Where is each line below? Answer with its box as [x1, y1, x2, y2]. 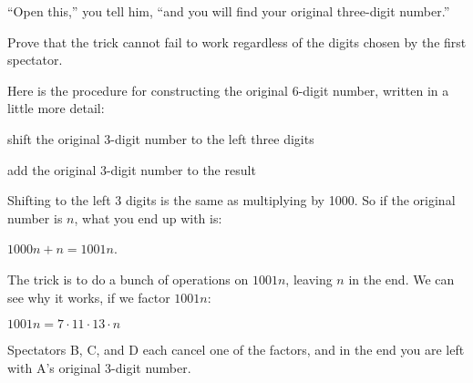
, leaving [285, 269, 333, 288]
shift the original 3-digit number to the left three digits [7, 129, 314, 148]
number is [7, 208, 63, 227]
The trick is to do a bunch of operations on [7, 269, 249, 288]
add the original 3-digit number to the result [7, 160, 256, 179]
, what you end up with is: [74, 208, 222, 227]
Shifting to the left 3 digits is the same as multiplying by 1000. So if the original [7, 191, 456, 210]
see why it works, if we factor [7, 287, 170, 306]
